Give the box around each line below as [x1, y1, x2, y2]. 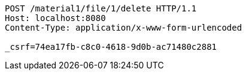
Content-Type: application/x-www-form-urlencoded [5, 23, 242, 32]
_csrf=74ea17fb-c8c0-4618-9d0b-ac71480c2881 [5, 42, 217, 52]
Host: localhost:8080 [5, 13, 106, 23]
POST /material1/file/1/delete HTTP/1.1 [5, 4, 197, 13]
